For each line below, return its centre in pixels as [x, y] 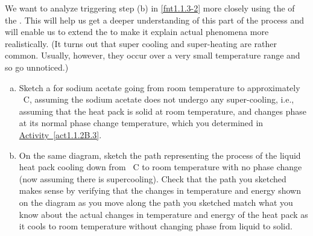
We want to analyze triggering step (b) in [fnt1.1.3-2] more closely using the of [150, 8]
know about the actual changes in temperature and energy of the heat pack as [163, 214]
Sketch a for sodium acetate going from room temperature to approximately [160, 87]
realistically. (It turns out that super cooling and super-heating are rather [141, 43]
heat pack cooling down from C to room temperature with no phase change [160, 167]
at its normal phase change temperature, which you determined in [141, 123]
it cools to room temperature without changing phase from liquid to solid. [156, 226]
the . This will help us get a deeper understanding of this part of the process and [155, 20]
